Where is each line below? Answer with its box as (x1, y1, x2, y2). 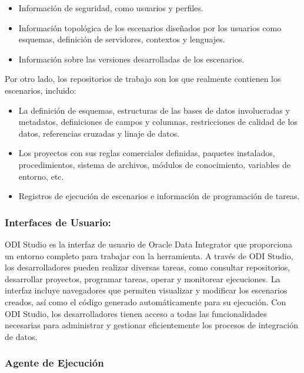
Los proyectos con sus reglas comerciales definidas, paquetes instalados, (18, 147, 275, 159)
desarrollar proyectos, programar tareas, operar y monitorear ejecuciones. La (5, 272, 280, 285)
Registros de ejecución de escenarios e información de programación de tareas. (18, 190, 300, 202)
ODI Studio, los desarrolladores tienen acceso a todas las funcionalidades (5, 307, 267, 319)
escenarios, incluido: (5, 84, 76, 96)
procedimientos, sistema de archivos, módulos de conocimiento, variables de (18, 158, 290, 170)
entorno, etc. (18, 170, 64, 182)
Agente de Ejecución (5, 355, 104, 370)
